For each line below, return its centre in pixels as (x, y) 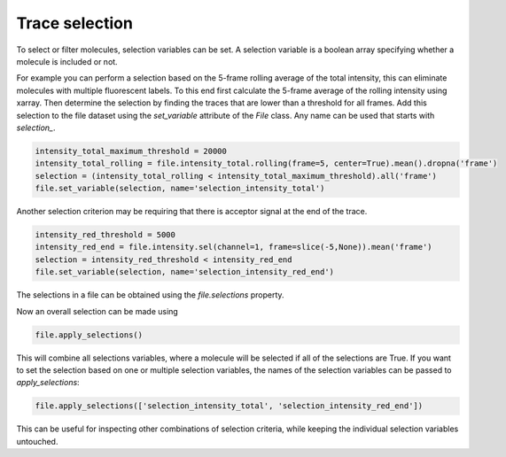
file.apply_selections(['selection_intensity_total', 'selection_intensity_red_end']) (229, 406)
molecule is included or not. (67, 61)
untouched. (37, 441)
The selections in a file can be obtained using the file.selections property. (150, 295)
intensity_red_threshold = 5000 (105, 235)
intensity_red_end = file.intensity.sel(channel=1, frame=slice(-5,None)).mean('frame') (234, 247)
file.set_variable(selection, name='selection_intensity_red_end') (185, 272)
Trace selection (74, 23)
